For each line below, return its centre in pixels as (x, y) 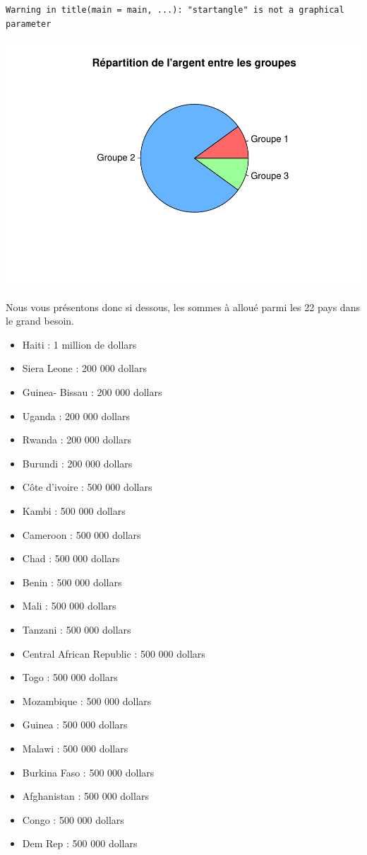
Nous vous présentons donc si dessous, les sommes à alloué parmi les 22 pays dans (183, 307)
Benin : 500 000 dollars (72, 582)
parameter (29, 24)
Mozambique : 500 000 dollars (87, 700)
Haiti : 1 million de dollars (79, 344)
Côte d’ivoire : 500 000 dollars (87, 487)
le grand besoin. (40, 321)
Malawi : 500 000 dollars (75, 748)
